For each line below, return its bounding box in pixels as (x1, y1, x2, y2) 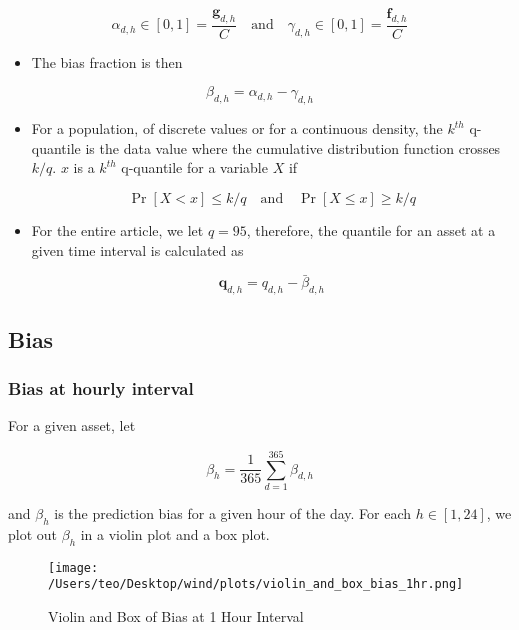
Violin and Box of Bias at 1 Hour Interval (48, 605, 304, 626)
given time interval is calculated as (31, 239, 244, 260)
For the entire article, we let (31, 220, 204, 240)
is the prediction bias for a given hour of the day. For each (54, 502, 412, 523)
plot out (8, 523, 58, 544)
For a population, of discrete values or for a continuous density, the (31, 118, 443, 139)
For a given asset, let (8, 415, 136, 436)
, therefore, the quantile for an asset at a (246, 220, 496, 240)
